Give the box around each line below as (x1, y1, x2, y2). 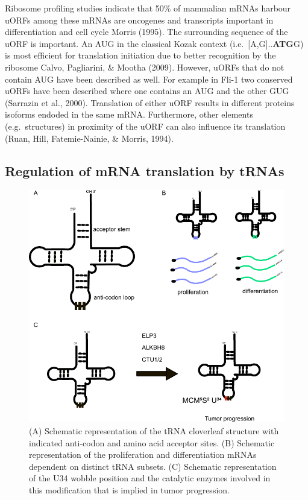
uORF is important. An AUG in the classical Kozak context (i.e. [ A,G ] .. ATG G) (5, 37, 304, 49)
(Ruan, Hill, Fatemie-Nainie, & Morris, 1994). (5, 131, 174, 144)
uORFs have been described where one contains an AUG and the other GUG (5, 84, 289, 97)
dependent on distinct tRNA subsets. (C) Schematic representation (29, 460, 277, 472)
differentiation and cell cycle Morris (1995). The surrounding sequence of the (5, 25, 288, 38)
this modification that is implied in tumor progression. (29, 483, 230, 496)
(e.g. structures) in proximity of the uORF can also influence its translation (5, 119, 286, 132)
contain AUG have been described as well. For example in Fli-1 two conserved (5, 72, 293, 85)
